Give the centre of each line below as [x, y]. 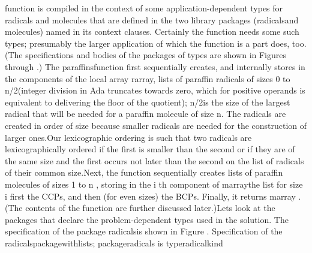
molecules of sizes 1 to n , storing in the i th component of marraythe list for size [154, 184]
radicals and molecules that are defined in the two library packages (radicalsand [152, 19]
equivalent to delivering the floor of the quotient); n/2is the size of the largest [148, 102]
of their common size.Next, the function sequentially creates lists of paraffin [144, 172]
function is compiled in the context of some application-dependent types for [144, 8]
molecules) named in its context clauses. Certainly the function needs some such [152, 31]
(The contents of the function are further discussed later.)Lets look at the [140, 208]
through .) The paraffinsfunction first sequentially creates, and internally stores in [155, 66]
